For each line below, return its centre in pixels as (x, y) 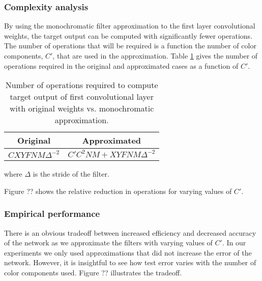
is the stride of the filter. (71, 174)
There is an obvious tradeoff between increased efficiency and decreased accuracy (130, 232)
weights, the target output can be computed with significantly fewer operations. (128, 35)
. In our (234, 243)
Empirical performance (52, 214)
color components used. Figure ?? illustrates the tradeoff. (93, 272)
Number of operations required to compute (82, 85)
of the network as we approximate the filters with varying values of (108, 243)
